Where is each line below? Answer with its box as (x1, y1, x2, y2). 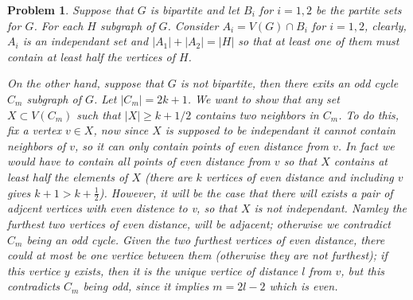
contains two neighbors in (195, 106, 319, 123)
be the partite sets (315, 2, 402, 18)
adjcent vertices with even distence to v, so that (7, 200, 237, 216)
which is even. (269, 278, 338, 294)
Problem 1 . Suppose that (7, 2, 134, 18)
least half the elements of (7, 168, 128, 185)
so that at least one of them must (238, 33, 399, 49)
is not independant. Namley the (254, 200, 407, 216)
